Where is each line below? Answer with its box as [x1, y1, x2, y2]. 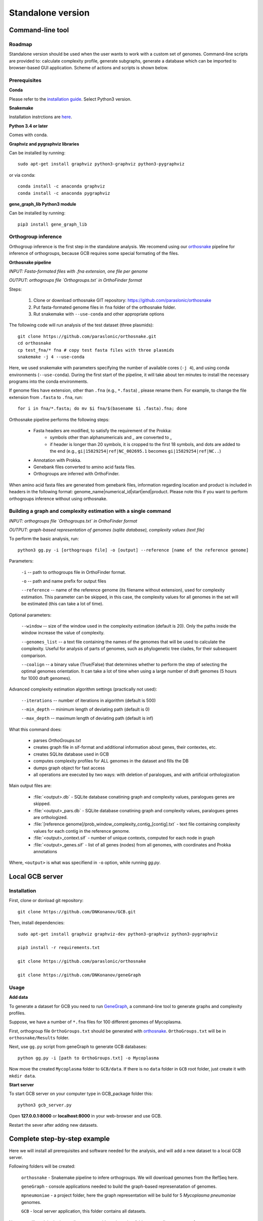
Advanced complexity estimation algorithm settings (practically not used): [9, 686, 157, 692]
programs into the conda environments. [9, 379, 89, 384]
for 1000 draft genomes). [21, 675, 72, 681]
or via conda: [9, 172, 36, 178]
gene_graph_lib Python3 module [9, 201, 76, 207]
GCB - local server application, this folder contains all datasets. [21, 1208, 147, 1214]
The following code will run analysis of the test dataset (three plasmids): [9, 322, 154, 328]
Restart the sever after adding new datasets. [9, 1122, 98, 1128]
